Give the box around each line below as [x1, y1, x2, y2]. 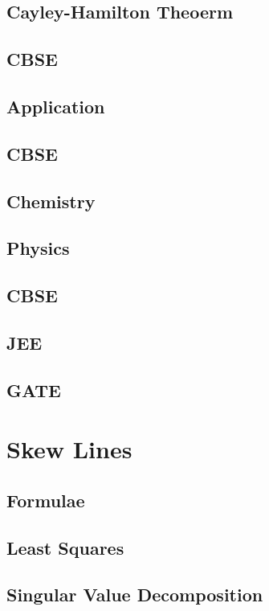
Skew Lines [6, 433, 132, 465]
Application [6, 93, 105, 118]
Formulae [6, 487, 85, 512]
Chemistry [6, 188, 96, 213]
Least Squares [6, 535, 124, 560]
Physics [6, 236, 70, 260]
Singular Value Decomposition [6, 582, 263, 607]
